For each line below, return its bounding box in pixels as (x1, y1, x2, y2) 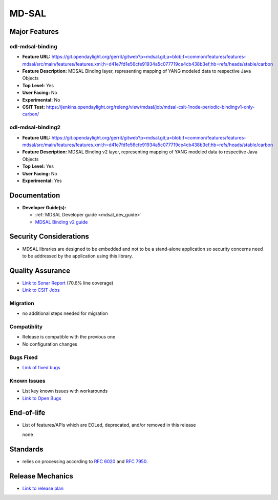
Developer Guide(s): (22, 204, 67, 210)
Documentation (9, 191, 60, 199)
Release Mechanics (9, 472, 74, 481)
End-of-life (9, 408, 46, 417)
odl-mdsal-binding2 (9, 124, 61, 131)
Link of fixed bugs (22, 365, 61, 371)
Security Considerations (9, 232, 90, 241)
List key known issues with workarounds (22, 388, 108, 394)
